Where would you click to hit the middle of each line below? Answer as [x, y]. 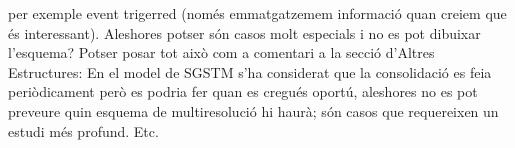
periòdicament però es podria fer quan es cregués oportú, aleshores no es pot [243, 91]
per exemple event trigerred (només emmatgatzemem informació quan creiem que [257, 13]
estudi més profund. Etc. [83, 130]
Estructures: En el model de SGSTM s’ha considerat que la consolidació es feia [250, 71]
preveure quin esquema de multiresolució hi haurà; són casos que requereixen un [253, 110]
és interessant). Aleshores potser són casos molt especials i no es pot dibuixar [244, 32]
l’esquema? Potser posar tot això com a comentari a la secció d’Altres [221, 52]
